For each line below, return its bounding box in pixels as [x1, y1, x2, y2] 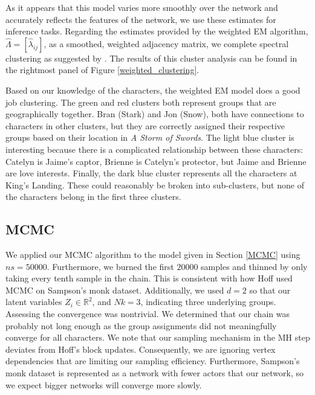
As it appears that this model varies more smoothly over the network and [5, 1, 278, 13]
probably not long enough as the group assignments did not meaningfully [5, 319, 277, 332]
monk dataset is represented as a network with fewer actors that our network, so [5, 367, 304, 379]
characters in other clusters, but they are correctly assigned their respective [5, 119, 285, 132]
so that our [249, 283, 291, 296]
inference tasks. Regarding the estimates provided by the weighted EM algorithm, [5, 25, 308, 37]
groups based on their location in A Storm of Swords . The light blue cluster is [5, 131, 294, 144]
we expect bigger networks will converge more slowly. [5, 378, 202, 391]
